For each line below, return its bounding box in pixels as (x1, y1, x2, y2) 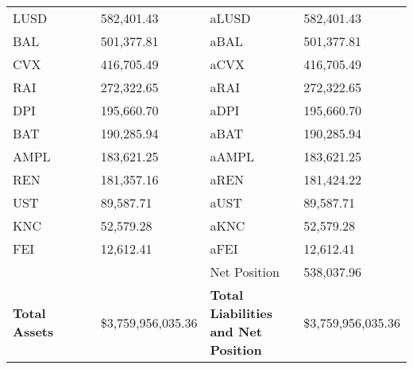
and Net (210, 322, 262, 340)
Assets (13, 322, 54, 340)
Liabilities (210, 304, 273, 322)
